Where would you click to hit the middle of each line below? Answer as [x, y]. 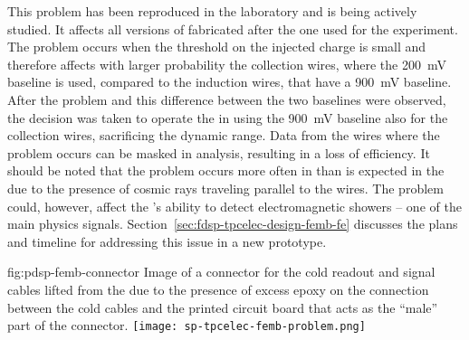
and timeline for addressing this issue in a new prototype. [167, 241]
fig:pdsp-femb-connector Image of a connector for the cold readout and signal [221, 272]
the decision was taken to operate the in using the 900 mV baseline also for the [228, 117]
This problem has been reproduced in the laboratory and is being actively [212, 11]
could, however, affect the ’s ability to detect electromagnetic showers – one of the [234, 206]
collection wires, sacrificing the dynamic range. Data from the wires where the [224, 135]
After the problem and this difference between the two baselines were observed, [227, 99]
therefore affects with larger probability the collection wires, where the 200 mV [227, 64]
